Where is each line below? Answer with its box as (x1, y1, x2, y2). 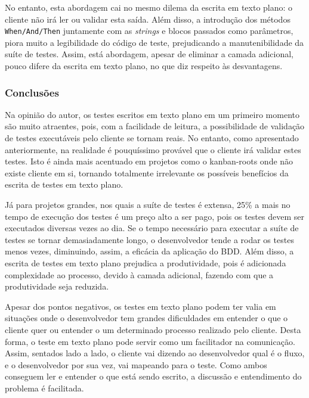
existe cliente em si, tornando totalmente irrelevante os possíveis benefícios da (5, 166, 289, 179)
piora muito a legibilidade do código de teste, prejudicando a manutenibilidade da (5, 36, 304, 48)
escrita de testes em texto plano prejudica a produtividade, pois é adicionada (5, 256, 286, 269)
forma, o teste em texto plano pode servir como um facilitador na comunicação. (5, 335, 295, 347)
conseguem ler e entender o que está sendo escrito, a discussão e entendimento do (5, 370, 302, 383)
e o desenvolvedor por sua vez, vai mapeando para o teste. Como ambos (5, 358, 267, 371)
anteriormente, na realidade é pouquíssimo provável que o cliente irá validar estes (5, 143, 301, 156)
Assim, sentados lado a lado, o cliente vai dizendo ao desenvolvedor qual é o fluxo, (5, 347, 305, 359)
